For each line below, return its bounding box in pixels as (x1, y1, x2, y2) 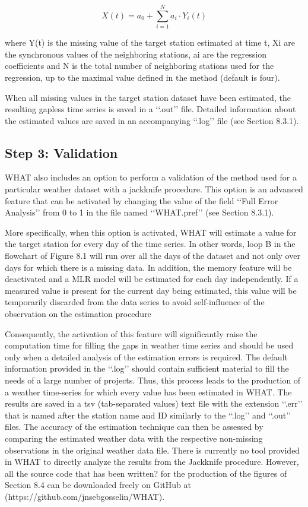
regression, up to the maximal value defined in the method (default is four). (5, 71, 280, 83)
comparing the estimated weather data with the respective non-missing (5, 432, 263, 444)
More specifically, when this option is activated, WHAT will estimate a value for (5, 226, 297, 238)
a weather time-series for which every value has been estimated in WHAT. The (5, 385, 292, 398)
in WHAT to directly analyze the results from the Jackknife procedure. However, (5, 455, 299, 468)
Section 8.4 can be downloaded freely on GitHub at (5, 479, 191, 491)
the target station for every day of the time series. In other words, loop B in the (5, 237, 296, 250)
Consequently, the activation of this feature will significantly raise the (5, 327, 258, 340)
